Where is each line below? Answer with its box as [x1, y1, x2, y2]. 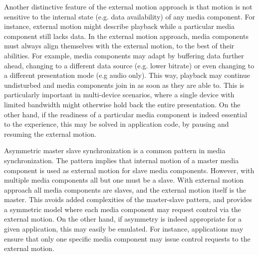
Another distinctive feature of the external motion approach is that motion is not [4, 1, 253, 11]
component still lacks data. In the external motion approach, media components [4, 30, 249, 41]
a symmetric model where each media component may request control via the [4, 204, 241, 214]
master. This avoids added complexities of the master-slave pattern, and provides [4, 194, 252, 205]
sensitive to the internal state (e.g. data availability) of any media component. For [4, 11, 255, 21]
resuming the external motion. [4, 128, 96, 139]
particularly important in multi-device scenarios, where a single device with [4, 89, 235, 100]
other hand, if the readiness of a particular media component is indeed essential [4, 109, 248, 119]
